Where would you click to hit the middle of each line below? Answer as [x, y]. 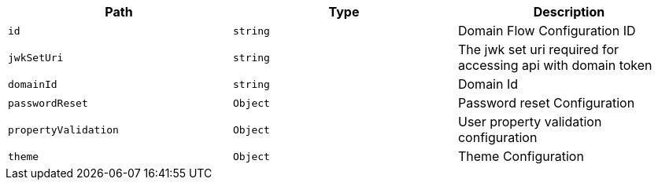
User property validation [530, 122]
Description [569, 12]
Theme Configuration [521, 156]
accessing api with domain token [555, 65]
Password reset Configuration [546, 103]
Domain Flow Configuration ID [547, 31]
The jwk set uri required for [538, 49]
